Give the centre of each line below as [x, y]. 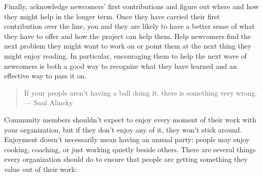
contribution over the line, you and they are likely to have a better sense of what [129, 26]
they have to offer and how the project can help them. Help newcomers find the [128, 36]
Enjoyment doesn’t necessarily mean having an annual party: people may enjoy [127, 139]
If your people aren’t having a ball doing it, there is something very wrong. [141, 92]
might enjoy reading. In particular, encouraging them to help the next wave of [125, 55]
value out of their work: [41, 169]
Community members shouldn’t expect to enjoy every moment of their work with [130, 119]
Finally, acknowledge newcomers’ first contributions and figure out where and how [131, 6]
